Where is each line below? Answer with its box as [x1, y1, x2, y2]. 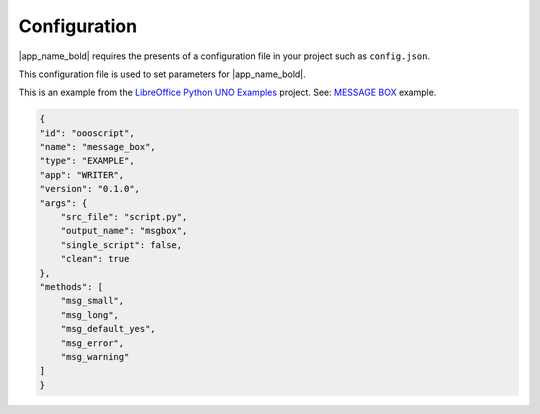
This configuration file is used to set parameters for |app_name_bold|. [18, 68, 307, 80]
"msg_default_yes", [60, 323, 157, 335]
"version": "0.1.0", [39, 183, 140, 195]
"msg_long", [60, 309, 120, 320]
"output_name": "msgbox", [60, 225, 188, 237]
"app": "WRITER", [39, 169, 125, 180]
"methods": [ [39, 281, 104, 292]
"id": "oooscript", [39, 127, 135, 139]
